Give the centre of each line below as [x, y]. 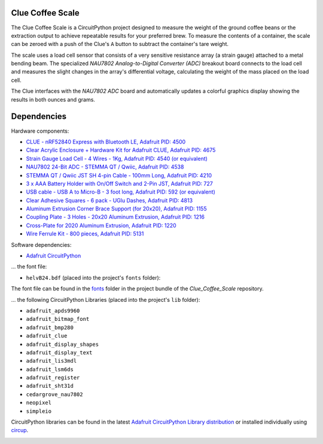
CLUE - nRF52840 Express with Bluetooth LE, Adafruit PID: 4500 [106, 142]
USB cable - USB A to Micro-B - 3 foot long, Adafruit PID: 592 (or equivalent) [121, 192]
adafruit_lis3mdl [51, 361]
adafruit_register [53, 378]
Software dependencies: [41, 244]
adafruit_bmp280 [50, 327]
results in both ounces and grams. [53, 99]
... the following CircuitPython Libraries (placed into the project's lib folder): [106, 299]
